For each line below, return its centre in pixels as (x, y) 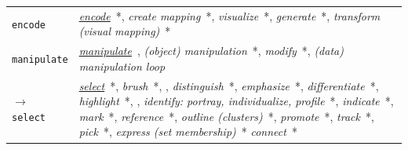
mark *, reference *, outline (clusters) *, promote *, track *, (226, 116)
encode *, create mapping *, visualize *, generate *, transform (229, 15)
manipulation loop (122, 66)
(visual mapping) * (125, 31)
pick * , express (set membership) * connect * (188, 132)
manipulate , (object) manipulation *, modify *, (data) (211, 51)
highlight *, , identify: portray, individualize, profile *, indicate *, (236, 101)
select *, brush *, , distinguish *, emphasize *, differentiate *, (229, 85)
